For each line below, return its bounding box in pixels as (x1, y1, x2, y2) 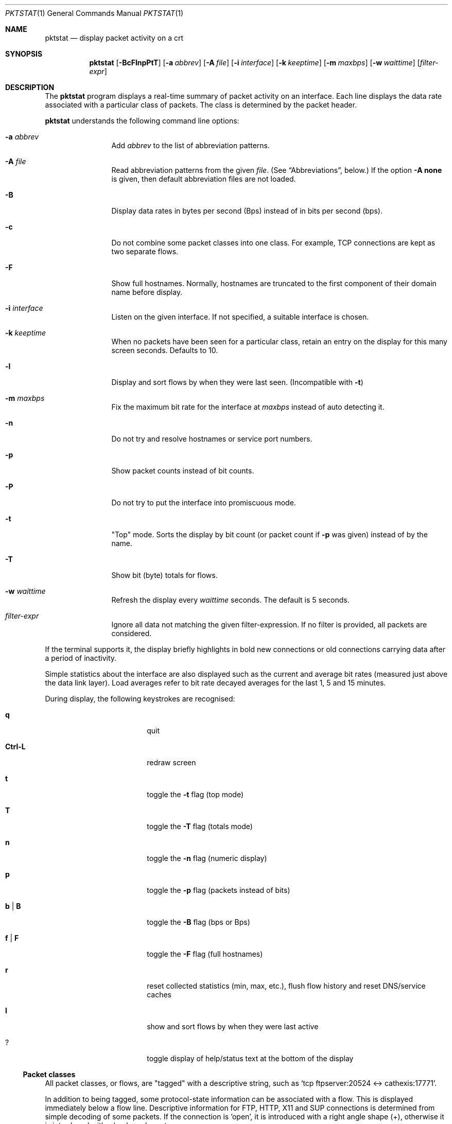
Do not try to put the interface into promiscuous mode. (111, 498, 296, 507)
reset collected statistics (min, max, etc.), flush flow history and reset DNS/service (147, 981, 426, 990)
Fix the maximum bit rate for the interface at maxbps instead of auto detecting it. (111, 402, 385, 411)
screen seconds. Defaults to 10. (111, 346, 218, 355)
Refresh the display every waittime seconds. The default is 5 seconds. (111, 595, 350, 604)
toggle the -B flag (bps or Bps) (147, 918, 250, 926)
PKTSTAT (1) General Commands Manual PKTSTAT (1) (5, 9, 184, 17)
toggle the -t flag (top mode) (147, 790, 244, 799)
